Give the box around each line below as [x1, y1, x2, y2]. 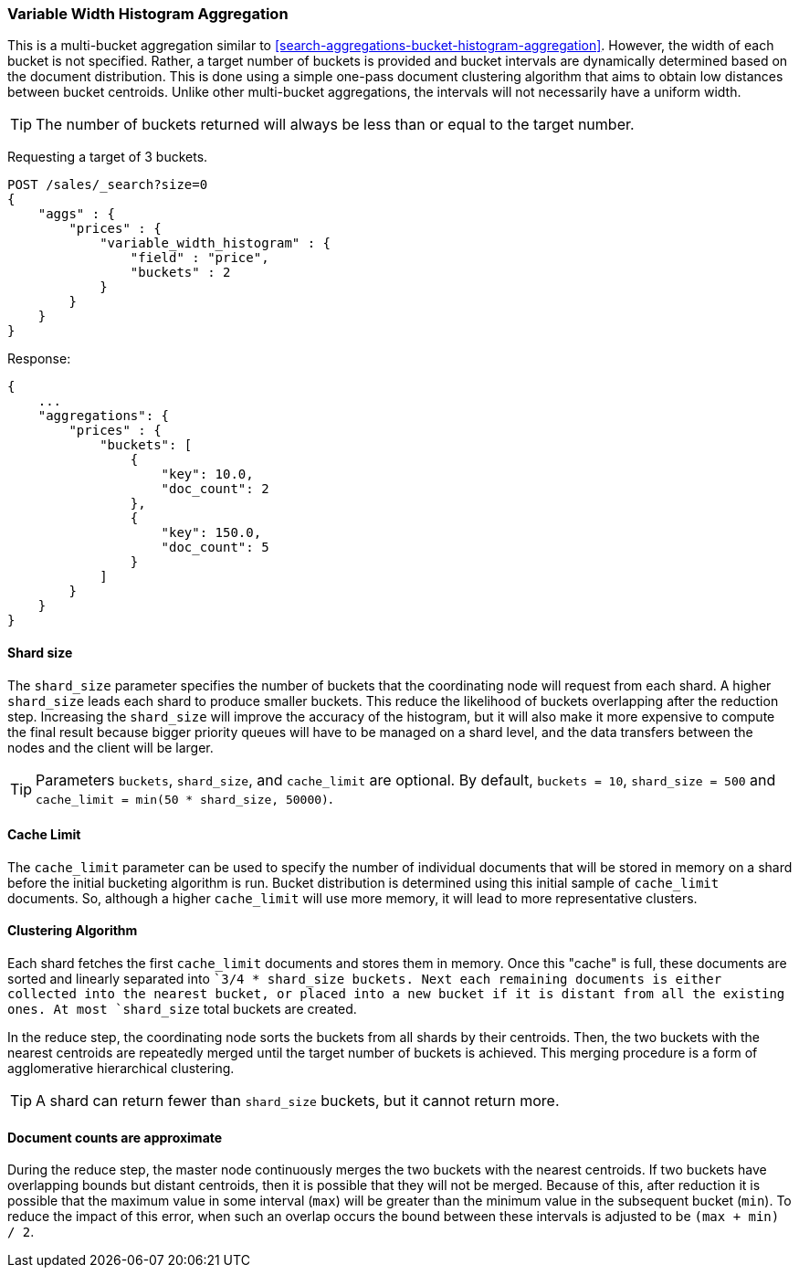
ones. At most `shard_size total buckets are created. [7, 1001, 357, 1017]
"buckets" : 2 [130, 265, 231, 280]
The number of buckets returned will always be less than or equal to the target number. [36, 115, 635, 134]
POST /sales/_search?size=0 [7, 177, 208, 193]
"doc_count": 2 [161, 481, 269, 497]
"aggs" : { [37, 206, 116, 222]
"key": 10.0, [161, 467, 254, 482]
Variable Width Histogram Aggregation [7, 5, 289, 23]
